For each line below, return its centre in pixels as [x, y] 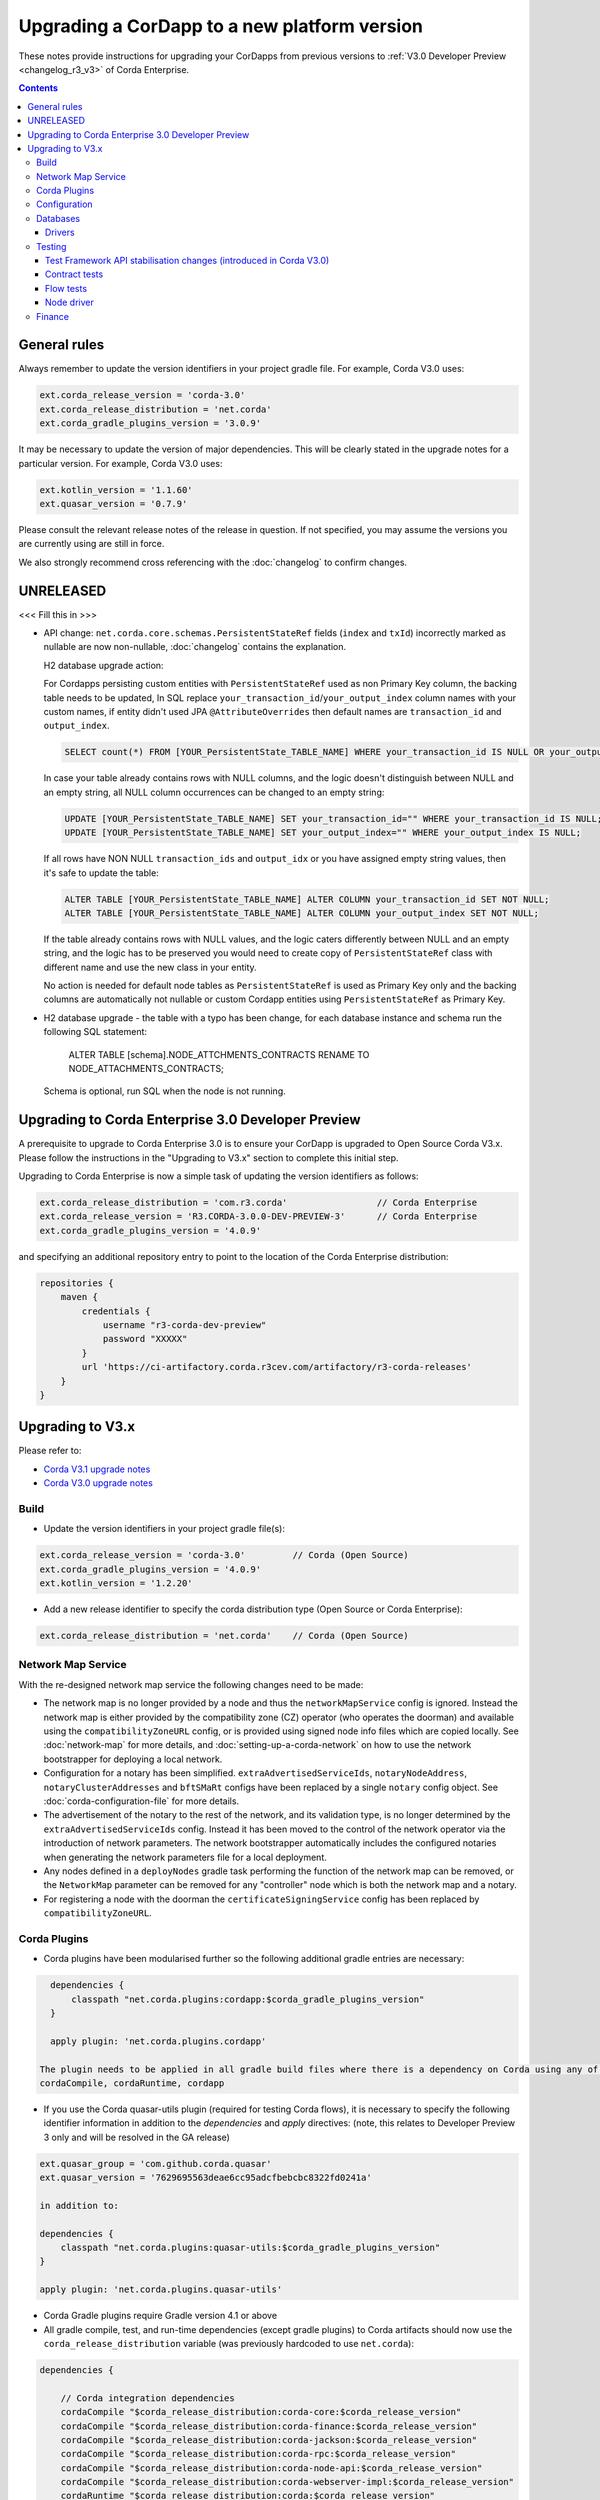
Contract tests [74, 274]
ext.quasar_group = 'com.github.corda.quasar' [155, 2163]
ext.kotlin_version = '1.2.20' [116, 1583]
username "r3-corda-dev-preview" [184, 1324]
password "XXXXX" [145, 1339]
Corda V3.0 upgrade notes [98, 1483]
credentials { [116, 1311]
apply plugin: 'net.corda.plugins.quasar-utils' [161, 2289]
